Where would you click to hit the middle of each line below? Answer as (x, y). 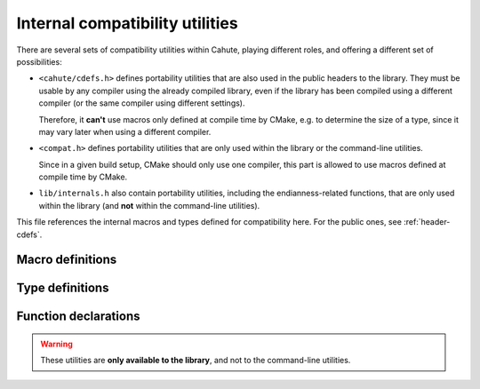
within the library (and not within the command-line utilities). (149, 205)
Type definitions (63, 288)
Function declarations (78, 317)
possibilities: (39, 61)
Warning (56, 344)
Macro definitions (67, 260)
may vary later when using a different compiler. (125, 131)
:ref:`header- (427, 222)
